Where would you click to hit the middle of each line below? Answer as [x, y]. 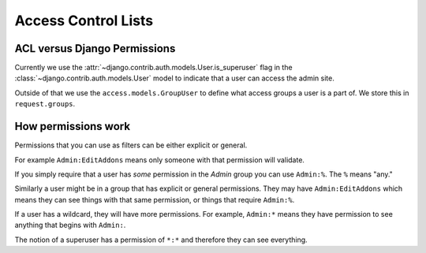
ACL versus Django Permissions [95, 48]
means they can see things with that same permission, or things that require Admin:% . [155, 199]
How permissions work [72, 126]
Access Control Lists [84, 20]
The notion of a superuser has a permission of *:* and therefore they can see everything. [161, 240]
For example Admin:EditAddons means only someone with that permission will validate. [160, 160]
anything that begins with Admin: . [70, 225]
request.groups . [45, 104]
